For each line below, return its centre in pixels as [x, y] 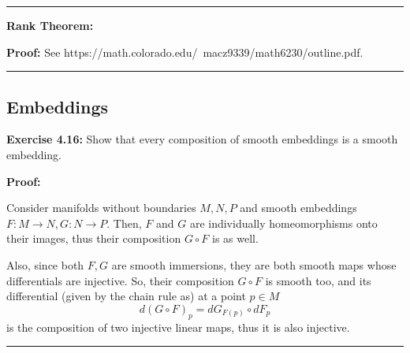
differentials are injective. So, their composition [120, 280]
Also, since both [45, 264]
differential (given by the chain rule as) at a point [126, 296]
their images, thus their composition [94, 238]
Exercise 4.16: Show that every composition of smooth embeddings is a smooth [202, 139]
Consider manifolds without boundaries [101, 208]
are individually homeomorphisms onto [283, 223]
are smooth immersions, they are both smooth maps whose [254, 264]
